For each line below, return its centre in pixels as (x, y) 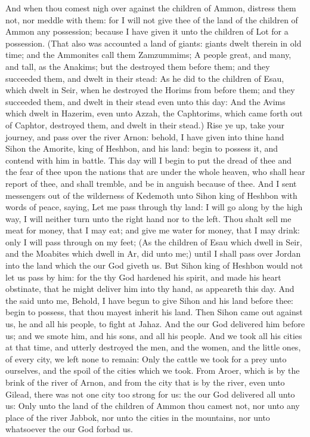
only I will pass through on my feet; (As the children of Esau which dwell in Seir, (154, 241)
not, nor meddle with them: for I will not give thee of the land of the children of (152, 19)
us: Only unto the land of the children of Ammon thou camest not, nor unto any (153, 406)
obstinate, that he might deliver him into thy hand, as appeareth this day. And (150, 289)
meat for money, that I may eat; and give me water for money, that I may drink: (153, 230)
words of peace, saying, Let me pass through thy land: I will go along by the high (154, 207)
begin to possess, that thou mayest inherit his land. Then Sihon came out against (154, 312)
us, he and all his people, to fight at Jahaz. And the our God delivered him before (155, 324)
